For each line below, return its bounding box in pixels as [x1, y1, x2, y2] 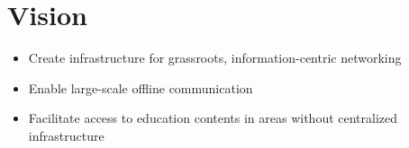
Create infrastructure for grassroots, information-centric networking [28, 48, 402, 67]
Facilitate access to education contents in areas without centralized [28, 109, 398, 127]
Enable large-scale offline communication [28, 78, 253, 97]
